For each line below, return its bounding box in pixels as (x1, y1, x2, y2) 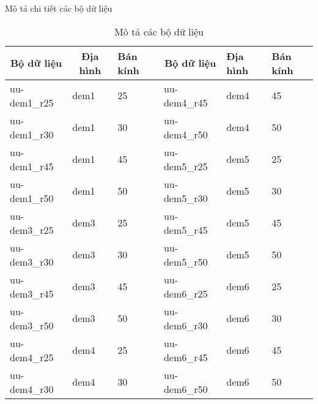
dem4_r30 (10, 381, 54, 396)
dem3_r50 (10, 318, 54, 332)
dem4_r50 (163, 127, 208, 141)
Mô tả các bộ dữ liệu (114, 24, 204, 39)
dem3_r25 (10, 222, 54, 237)
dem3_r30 (10, 254, 54, 269)
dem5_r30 (163, 190, 208, 205)
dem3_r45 (10, 286, 54, 301)
